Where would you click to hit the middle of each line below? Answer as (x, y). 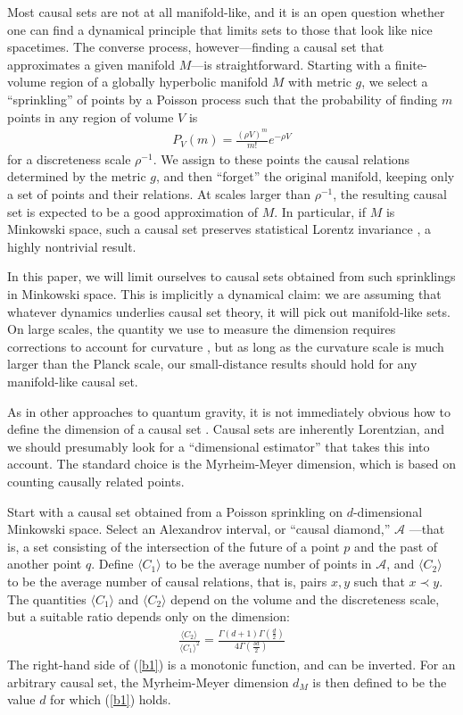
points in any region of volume (91, 116)
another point (45, 564)
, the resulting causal (390, 194)
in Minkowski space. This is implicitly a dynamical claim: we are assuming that (224, 294)
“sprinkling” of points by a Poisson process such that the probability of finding (223, 99)
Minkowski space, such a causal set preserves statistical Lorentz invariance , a (219, 229)
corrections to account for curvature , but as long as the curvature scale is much (226, 346)
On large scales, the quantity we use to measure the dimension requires (202, 329)
